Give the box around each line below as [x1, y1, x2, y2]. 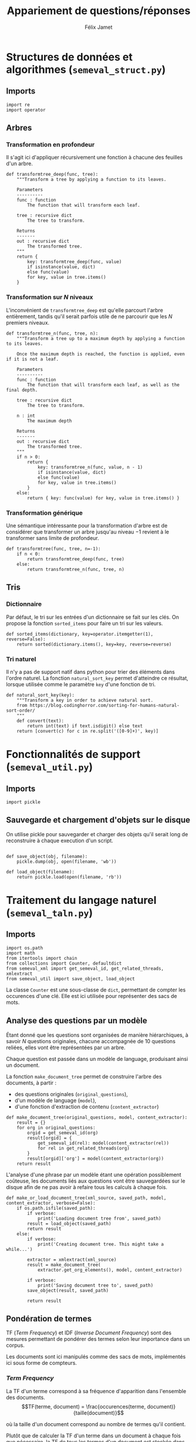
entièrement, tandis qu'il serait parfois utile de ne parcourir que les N [6, 313, 173, 320]
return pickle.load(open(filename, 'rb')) [16, 874, 122, 880]
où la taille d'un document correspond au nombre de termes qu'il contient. [6, 1420, 186, 1427]
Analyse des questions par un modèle [6, 1016, 148, 1026]
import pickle [6, 799, 41, 805]
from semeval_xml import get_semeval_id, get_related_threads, [6, 966, 164, 972]
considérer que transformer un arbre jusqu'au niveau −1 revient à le [6, 528, 169, 536]
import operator [6, 107, 46, 113]
